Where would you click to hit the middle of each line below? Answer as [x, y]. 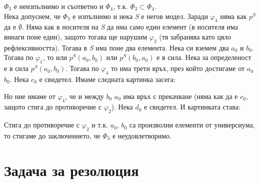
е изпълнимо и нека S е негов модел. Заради [140, 16]
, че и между [84, 96]
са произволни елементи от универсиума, [192, 125]
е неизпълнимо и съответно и [58, 6]
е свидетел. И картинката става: [192, 107]
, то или [55, 57]
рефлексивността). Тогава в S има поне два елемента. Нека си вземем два [116, 47]
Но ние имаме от [30, 96]
